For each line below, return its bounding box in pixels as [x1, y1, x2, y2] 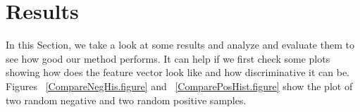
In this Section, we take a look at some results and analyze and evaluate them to [6, 37, 354, 52]
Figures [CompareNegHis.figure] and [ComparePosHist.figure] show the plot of [6, 78, 353, 93]
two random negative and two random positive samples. [6, 92, 247, 107]
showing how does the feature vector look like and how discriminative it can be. [6, 65, 349, 80]
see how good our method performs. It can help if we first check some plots [6, 51, 330, 66]
